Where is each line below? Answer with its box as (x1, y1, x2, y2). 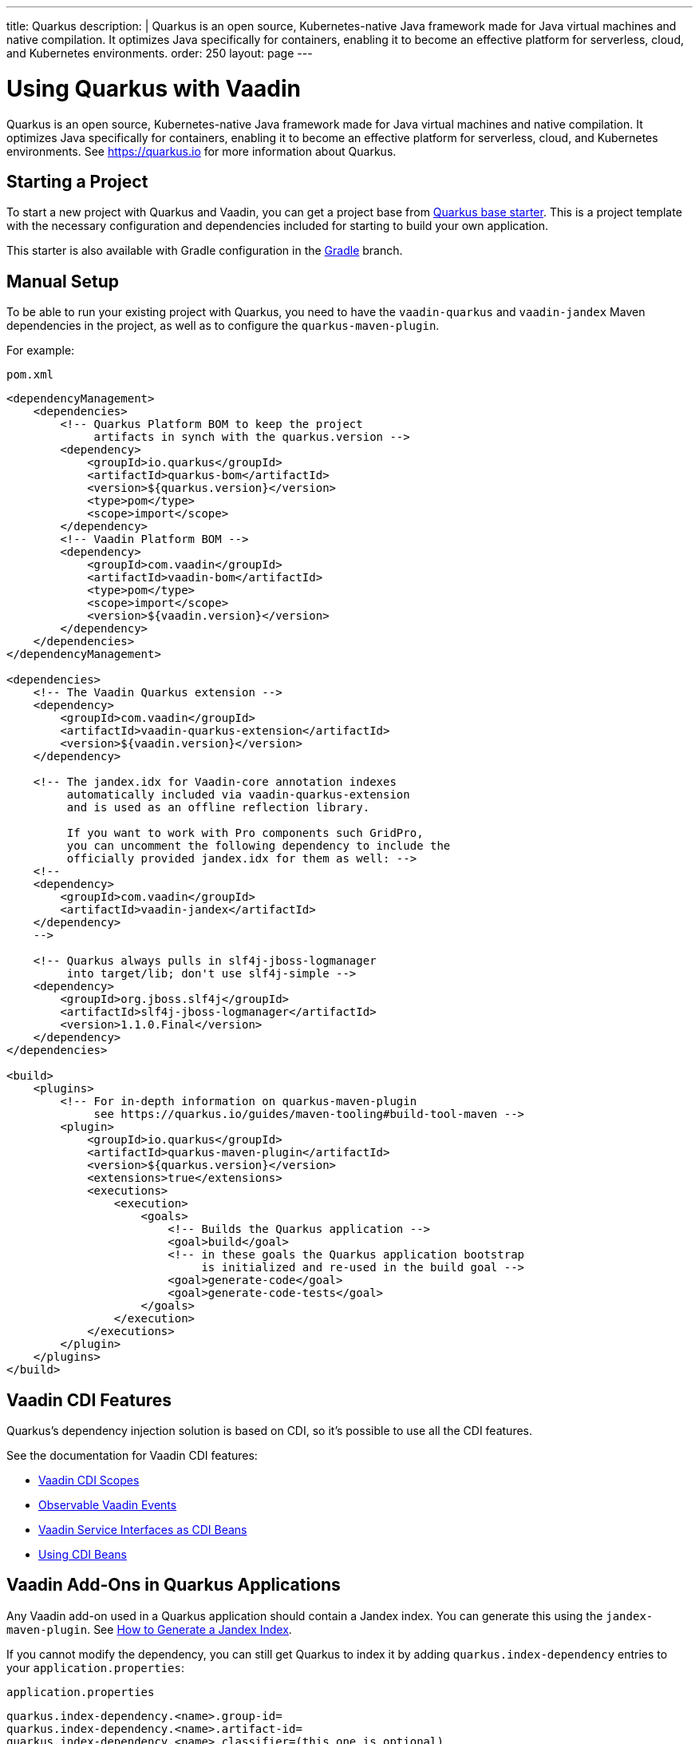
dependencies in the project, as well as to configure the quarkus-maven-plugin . (6, 319, 440, 333)
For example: (6, 343, 75, 358)
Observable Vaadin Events (38, 1498, 177, 1512)
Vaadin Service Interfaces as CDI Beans (38, 1523, 247, 1537)
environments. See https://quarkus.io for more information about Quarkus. (6, 144, 397, 158)
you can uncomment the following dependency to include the (66, 839, 451, 853)
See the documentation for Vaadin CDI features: (6, 1449, 258, 1463)
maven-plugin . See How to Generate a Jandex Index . (6, 1622, 292, 1636)
